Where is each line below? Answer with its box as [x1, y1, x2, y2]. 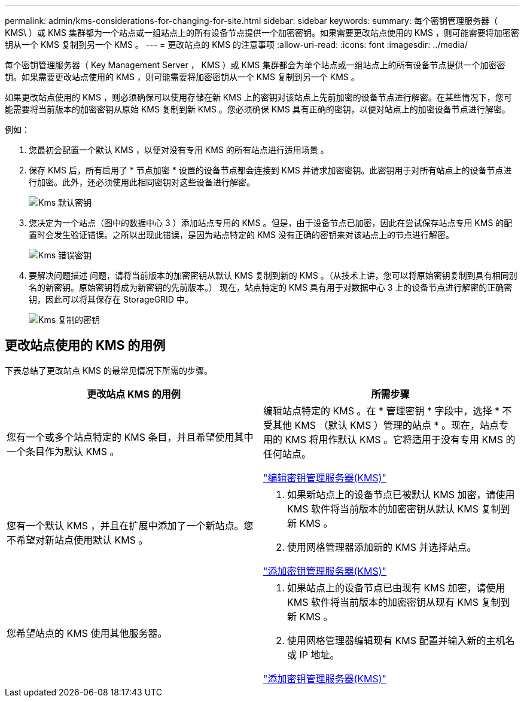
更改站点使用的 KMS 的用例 [5, 338, 166, 353]
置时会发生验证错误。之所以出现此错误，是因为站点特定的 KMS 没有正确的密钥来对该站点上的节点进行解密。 [29, 230, 454, 240]
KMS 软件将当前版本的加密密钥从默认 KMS [287, 502, 479, 515]
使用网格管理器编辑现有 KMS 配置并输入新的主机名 [287, 634, 515, 646]
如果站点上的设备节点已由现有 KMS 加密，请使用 [287, 581, 505, 594]
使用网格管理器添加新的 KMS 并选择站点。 [287, 541, 477, 553]
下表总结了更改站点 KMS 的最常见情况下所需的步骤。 [5, 365, 212, 376]
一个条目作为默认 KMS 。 [7, 445, 120, 457]
